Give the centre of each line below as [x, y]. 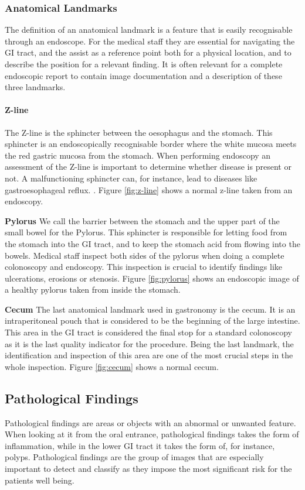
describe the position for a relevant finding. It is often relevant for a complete [144, 64]
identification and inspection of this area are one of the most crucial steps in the [149, 355]
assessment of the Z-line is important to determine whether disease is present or [148, 167]
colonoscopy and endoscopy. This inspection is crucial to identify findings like [144, 267]
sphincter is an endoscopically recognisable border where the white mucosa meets [151, 144]
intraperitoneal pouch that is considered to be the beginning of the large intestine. [152, 321]
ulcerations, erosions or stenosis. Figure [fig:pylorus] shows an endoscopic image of [152, 278]
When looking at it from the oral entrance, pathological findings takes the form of [152, 434]
